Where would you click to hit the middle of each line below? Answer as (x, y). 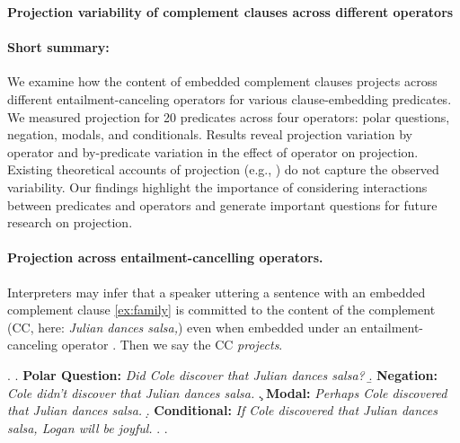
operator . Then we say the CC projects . (172, 345)
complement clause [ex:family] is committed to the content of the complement (221, 310)
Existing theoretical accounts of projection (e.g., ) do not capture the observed (223, 169)
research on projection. (70, 222)
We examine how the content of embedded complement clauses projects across (222, 81)
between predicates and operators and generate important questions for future (222, 204)
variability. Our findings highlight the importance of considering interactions (217, 186)
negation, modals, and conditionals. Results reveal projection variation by (210, 134)
